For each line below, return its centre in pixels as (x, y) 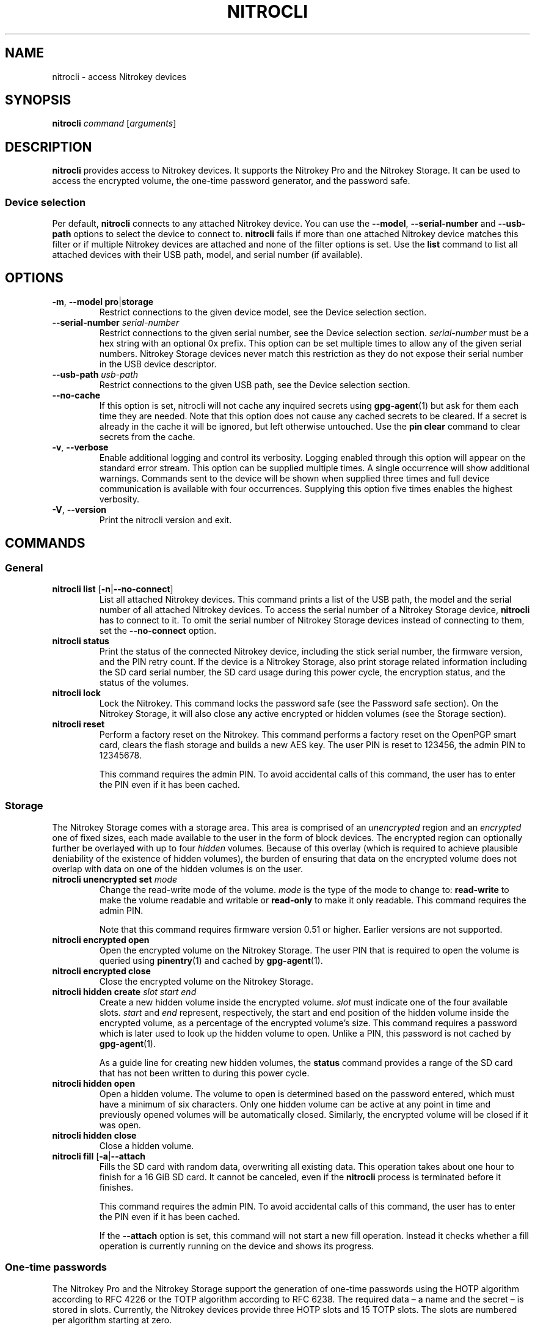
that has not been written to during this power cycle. (204, 1073)
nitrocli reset (78, 724)
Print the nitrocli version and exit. (166, 520)
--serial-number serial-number (116, 322)
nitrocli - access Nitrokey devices (119, 76)
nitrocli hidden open (94, 1083)
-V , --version (79, 509)
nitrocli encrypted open (101, 939)
